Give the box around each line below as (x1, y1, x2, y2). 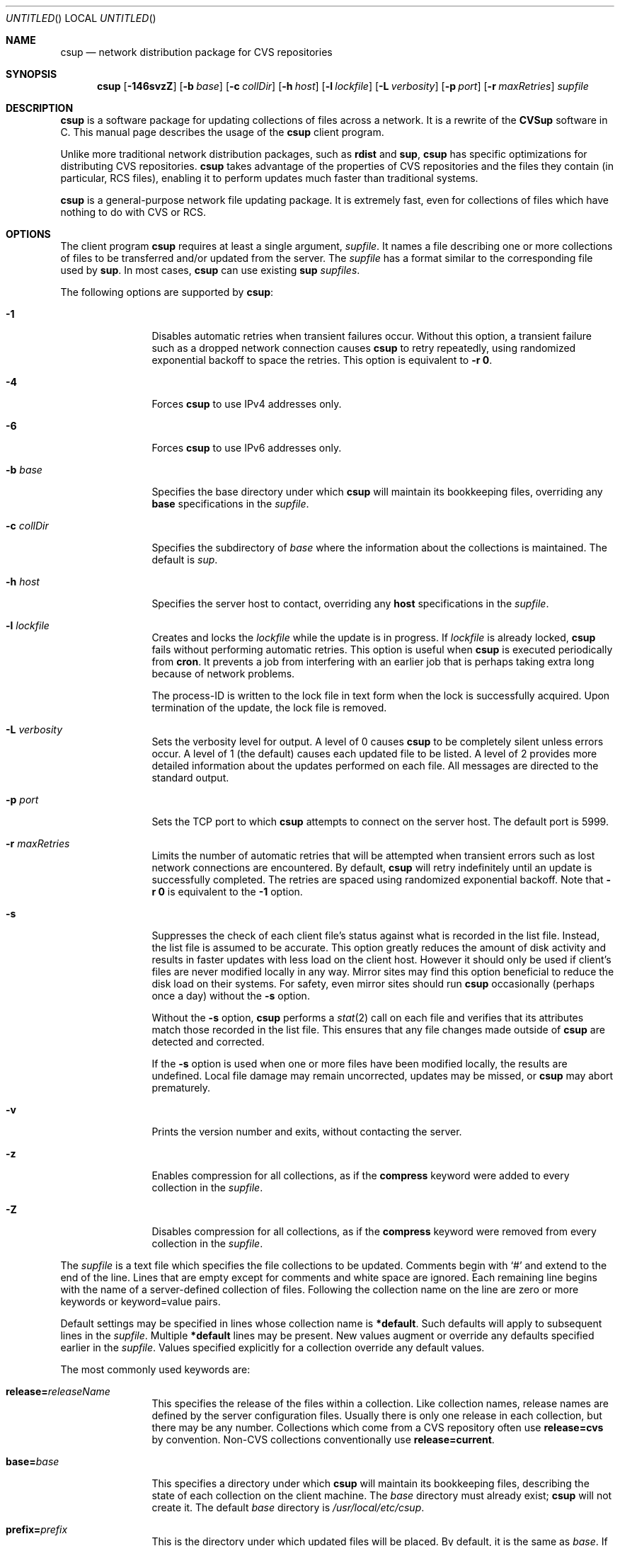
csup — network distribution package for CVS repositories (60, 46, 333, 58)
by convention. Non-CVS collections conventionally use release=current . (151, 1433, 495, 1445)
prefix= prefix (6, 1523, 68, 1535)
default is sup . (151, 554, 218, 566)
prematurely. (151, 1082, 211, 1094)
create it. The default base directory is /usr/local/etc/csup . (151, 1501, 425, 1513)
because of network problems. (151, 668, 295, 680)
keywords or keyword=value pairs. (60, 1295, 221, 1307)
